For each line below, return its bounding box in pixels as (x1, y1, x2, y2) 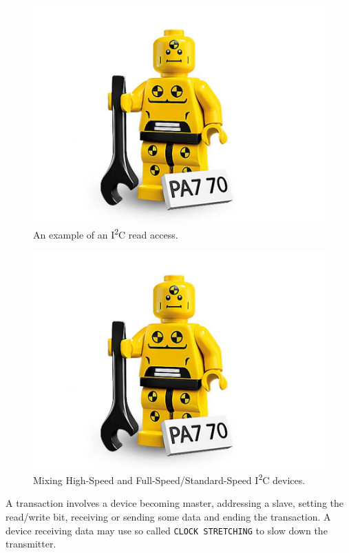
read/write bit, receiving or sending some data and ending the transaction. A (6, 510, 331, 524)
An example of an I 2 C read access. (33, 225, 178, 241)
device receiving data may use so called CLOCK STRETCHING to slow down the (6, 523, 328, 537)
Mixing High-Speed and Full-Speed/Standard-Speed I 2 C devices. (33, 471, 306, 487)
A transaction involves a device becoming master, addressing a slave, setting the (6, 496, 343, 510)
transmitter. (6, 536, 56, 551)
